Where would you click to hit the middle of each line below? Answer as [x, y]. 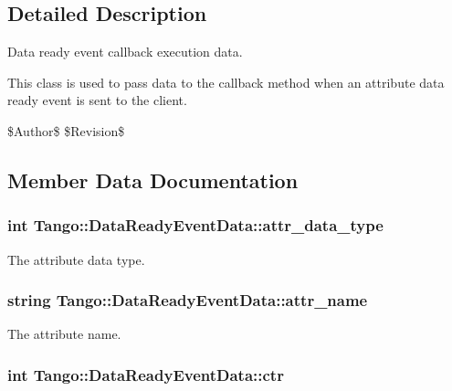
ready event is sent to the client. [97, 100]
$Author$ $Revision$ [66, 130]
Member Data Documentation [153, 180]
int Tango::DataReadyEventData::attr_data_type [195, 225]
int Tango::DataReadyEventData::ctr [146, 374]
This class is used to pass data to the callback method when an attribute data [226, 82]
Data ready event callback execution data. [125, 52]
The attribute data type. [76, 259]
